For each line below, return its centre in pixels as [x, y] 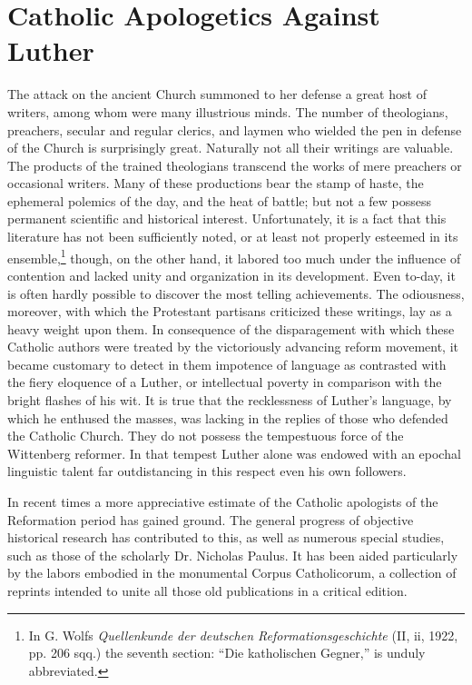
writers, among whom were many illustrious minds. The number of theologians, [228, 111]
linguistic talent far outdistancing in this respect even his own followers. [207, 471]
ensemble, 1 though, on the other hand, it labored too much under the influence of [234, 256]
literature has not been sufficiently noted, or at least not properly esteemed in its [233, 237]
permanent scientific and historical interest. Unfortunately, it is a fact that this [227, 218]
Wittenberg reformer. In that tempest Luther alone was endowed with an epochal [234, 453]
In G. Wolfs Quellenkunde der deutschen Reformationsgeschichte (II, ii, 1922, [243, 635]
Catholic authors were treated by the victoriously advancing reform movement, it [233, 347]
